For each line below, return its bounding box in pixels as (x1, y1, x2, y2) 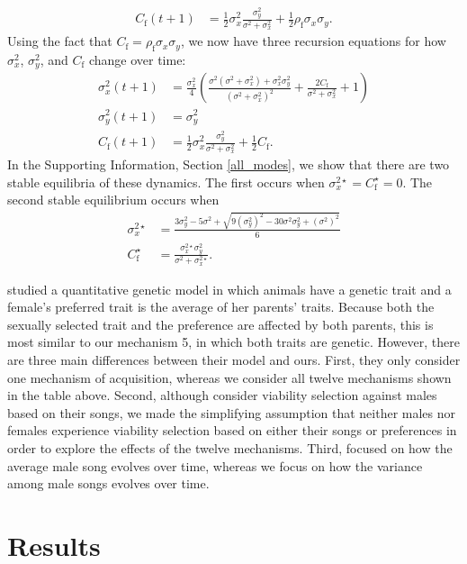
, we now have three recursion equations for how (180, 32, 446, 50)
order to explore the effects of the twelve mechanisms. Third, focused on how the (7, 439, 453, 458)
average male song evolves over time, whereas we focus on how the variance (7, 456, 423, 475)
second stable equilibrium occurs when (7, 190, 220, 209)
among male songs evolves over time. (7, 474, 210, 493)
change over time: (88, 50, 186, 68)
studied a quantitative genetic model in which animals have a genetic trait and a (7, 279, 452, 298)
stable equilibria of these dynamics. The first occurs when (7, 172, 325, 191)
